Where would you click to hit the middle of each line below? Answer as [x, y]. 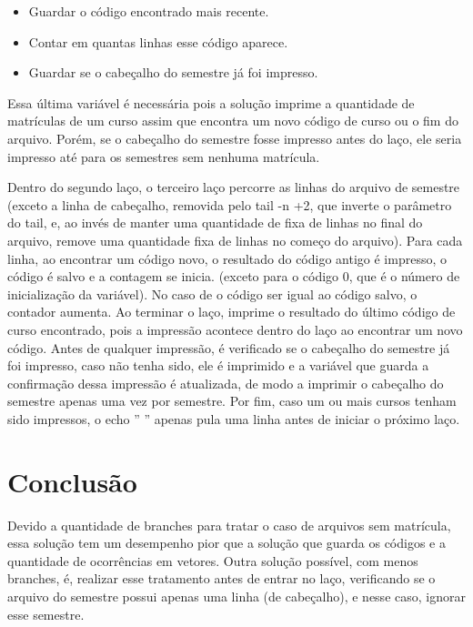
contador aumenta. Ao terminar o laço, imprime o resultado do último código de [231, 312]
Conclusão [72, 481]
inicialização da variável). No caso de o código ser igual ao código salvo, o [212, 293]
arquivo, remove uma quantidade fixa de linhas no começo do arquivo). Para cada [235, 240]
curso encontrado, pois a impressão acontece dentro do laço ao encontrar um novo [235, 329]
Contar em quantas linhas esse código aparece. [158, 41]
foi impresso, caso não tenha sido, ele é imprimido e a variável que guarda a [218, 365]
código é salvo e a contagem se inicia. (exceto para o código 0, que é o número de [234, 276]
